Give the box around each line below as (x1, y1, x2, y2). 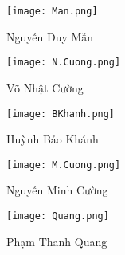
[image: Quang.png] (6, 210, 109, 222)
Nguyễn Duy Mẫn (6, 28, 94, 45)
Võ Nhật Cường (6, 79, 84, 96)
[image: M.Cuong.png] (6, 159, 121, 171)
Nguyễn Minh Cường (6, 182, 108, 198)
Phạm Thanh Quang (6, 233, 107, 249)
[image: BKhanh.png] (6, 108, 115, 120)
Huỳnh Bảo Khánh (6, 131, 99, 147)
